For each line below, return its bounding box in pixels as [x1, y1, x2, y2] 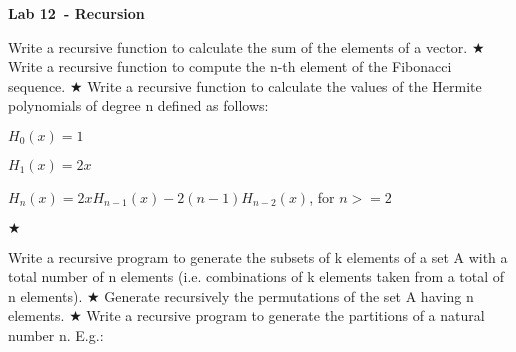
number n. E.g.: [8, 324, 104, 345]
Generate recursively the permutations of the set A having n [104, 285, 474, 306]
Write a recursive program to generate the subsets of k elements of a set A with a [8, 246, 508, 267]
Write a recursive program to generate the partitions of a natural [86, 305, 485, 326]
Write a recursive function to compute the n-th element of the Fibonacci [8, 56, 452, 77]
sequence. [8, 75, 66, 96]
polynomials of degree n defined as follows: [8, 95, 269, 116]
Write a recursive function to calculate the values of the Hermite [87, 75, 482, 96]
